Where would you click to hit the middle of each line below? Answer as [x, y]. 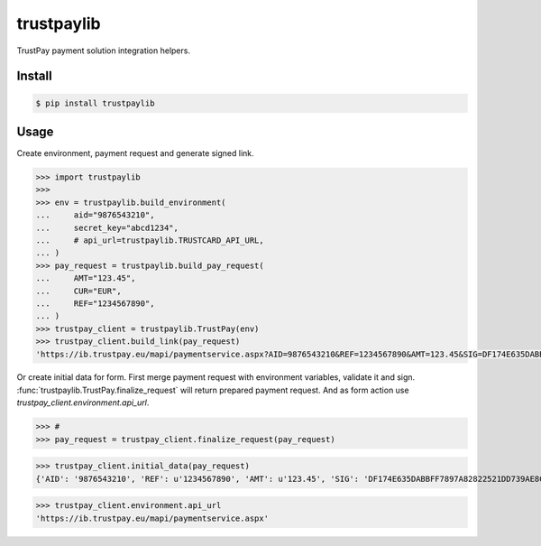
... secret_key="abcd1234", [107, 227]
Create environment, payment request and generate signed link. [135, 153]
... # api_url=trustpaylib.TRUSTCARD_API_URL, [150, 240]
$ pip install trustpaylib [95, 103]
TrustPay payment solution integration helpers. [104, 51]
